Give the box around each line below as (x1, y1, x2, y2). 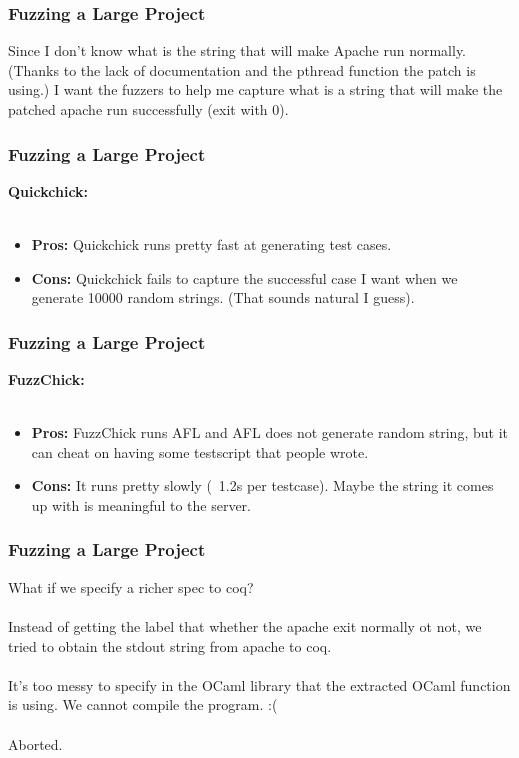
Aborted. (8, 733, 63, 754)
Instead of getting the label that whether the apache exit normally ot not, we (8, 615, 482, 636)
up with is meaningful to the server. (31, 494, 251, 515)
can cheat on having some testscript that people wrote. (31, 441, 369, 462)
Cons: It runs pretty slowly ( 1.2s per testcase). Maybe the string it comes (31, 475, 494, 496)
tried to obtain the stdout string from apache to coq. (8, 635, 332, 656)
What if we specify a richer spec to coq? (8, 576, 254, 597)
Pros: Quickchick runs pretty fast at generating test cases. (31, 234, 392, 254)
